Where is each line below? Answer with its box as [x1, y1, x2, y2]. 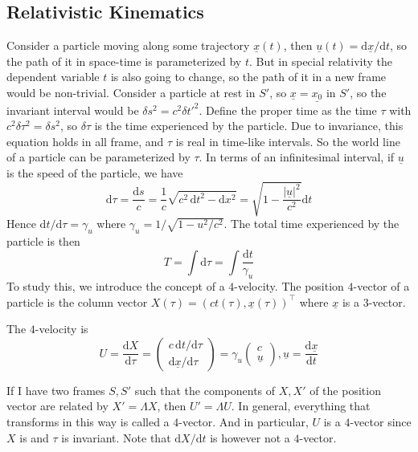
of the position [309, 381, 381, 398]
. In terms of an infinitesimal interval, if [199, 149, 395, 165]
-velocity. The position [234, 277, 344, 294]
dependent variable [6, 68, 100, 85]
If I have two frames [6, 381, 105, 398]
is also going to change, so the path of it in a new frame [110, 68, 387, 85]
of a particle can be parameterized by [6, 149, 191, 165]
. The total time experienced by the [223, 215, 400, 232]
